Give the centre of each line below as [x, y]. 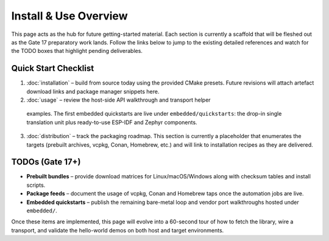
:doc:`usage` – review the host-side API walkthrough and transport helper [119, 100]
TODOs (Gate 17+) [46, 162]
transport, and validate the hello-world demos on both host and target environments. [118, 230]
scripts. [36, 185]
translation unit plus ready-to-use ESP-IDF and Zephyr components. [112, 122]
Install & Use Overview [69, 16]
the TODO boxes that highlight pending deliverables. [77, 51]
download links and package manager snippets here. [93, 91]
